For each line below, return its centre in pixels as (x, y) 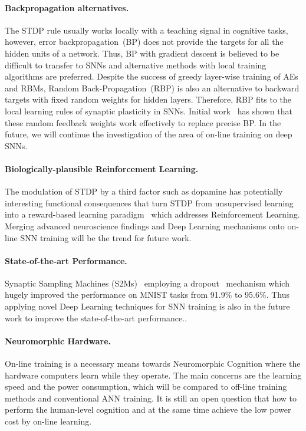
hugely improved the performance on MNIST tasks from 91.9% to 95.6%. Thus (147, 295)
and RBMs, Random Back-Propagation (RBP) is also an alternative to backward (152, 88)
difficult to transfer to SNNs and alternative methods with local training (136, 65)
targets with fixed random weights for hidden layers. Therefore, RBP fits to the (148, 99)
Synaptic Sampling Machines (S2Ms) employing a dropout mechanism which (147, 283)
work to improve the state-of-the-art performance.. (96, 318)
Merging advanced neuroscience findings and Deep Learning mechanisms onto (145, 226)
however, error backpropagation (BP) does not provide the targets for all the (144, 42)
